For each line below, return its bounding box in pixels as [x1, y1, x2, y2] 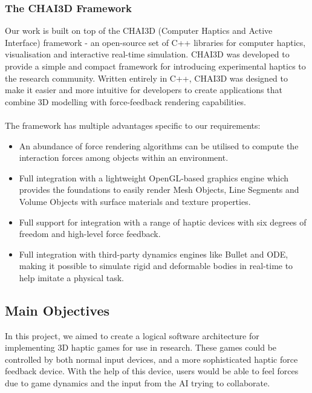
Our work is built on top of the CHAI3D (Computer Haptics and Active [5, 24, 273, 37]
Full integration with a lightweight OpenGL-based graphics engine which [19, 171, 289, 184]
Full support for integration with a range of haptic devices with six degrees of [19, 215, 307, 228]
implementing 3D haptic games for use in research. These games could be [5, 341, 277, 354]
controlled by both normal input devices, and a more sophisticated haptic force [5, 352, 298, 365]
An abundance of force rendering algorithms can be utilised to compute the [19, 139, 299, 152]
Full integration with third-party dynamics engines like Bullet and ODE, [19, 247, 288, 260]
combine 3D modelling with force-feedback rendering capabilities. [5, 95, 247, 108]
